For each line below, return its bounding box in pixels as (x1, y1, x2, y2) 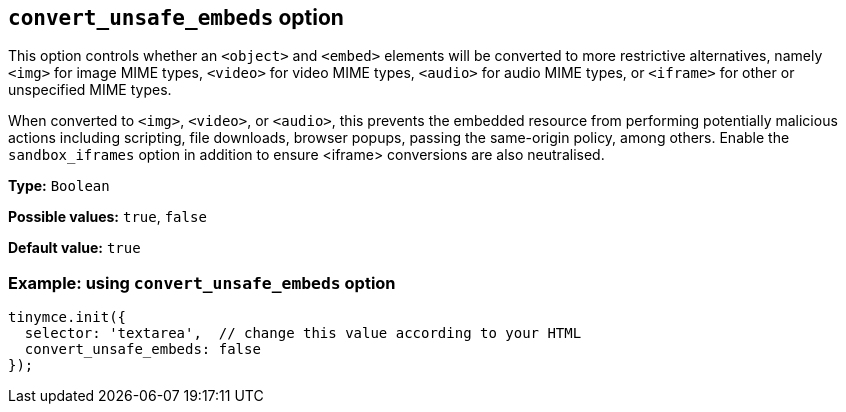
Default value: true (8, 239, 141, 257)
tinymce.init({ (8, 309, 127, 326)
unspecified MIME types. (8, 81, 172, 99)
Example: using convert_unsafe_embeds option (8, 272, 396, 293)
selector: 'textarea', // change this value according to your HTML (24, 325, 582, 342)
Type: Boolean (8, 177, 110, 195)
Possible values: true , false (8, 208, 207, 226)
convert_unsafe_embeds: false (24, 341, 261, 358)
